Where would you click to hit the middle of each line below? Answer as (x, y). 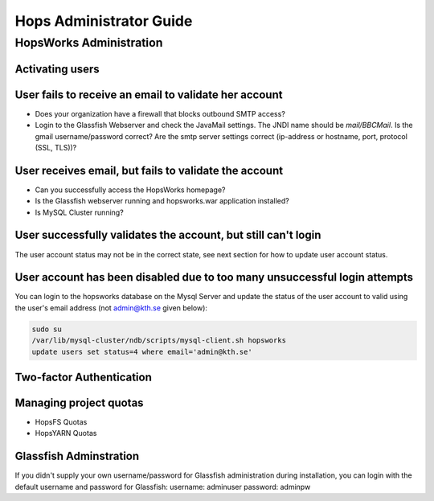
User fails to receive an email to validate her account (149, 94)
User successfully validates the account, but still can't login (168, 235)
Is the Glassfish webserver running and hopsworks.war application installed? (162, 201)
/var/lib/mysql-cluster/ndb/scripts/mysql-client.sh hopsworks (159, 341)
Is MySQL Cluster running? (79, 212)
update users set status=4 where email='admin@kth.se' (142, 351)
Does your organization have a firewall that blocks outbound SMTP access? (160, 113)
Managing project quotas (79, 402)
